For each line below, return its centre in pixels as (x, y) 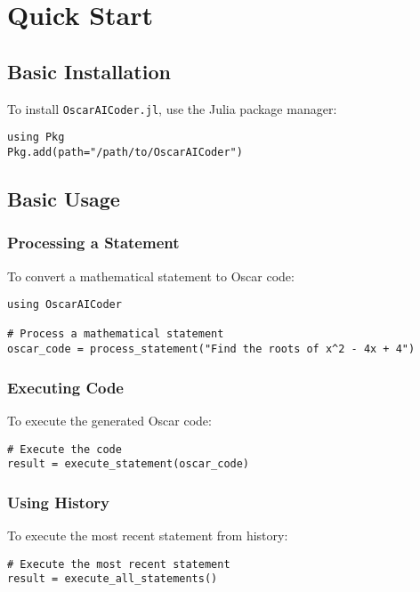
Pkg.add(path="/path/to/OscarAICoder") (125, 152)
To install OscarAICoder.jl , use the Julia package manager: (172, 108)
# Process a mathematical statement (116, 334)
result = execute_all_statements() (113, 579)
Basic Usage (64, 198)
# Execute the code (65, 449)
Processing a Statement (93, 243)
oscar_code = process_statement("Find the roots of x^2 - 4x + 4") (211, 349)
